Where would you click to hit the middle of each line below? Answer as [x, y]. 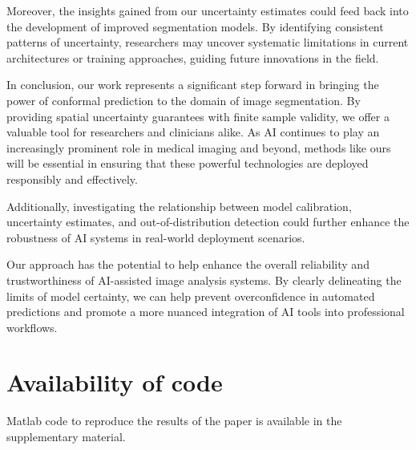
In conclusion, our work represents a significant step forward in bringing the [193, 85]
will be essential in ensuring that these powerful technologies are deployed [188, 163]
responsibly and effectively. [72, 178]
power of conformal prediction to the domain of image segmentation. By [184, 100]
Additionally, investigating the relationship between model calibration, [179, 206]
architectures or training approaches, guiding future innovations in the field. [193, 57]
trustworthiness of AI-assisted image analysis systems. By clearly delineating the [204, 280]
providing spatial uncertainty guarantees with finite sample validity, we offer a [198, 116]
